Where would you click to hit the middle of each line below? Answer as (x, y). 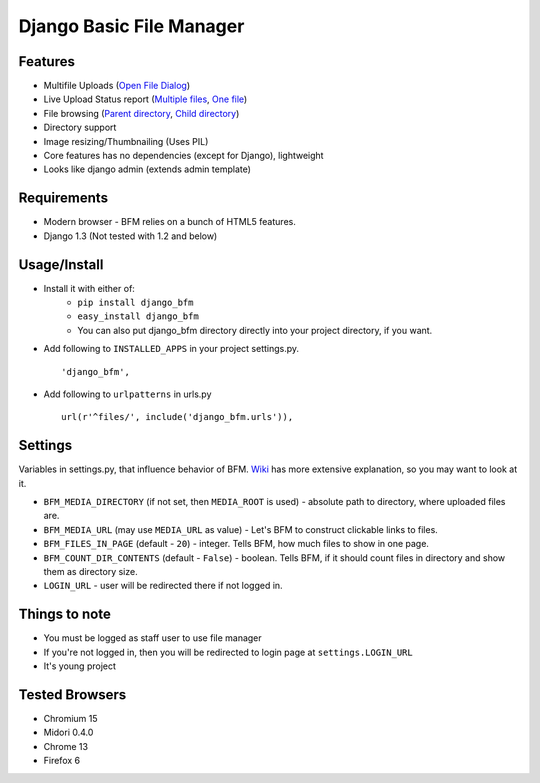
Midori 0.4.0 (68, 732)
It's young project (80, 666)
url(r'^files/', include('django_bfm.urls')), (177, 417)
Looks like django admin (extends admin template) (147, 169)
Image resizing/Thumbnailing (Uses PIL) (126, 141)
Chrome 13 (66, 746)
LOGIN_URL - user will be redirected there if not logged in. (163, 586)
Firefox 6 (61, 761)
